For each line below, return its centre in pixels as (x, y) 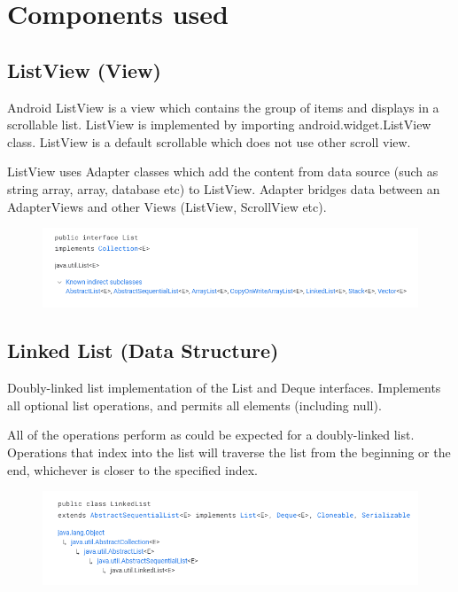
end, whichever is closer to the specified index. (133, 469)
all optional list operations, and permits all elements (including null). (194, 405)
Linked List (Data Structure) (143, 351)
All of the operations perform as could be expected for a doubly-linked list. (211, 435)
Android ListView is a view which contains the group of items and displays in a (223, 107)
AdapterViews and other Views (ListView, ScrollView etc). (167, 206)
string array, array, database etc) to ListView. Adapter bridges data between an (224, 188)
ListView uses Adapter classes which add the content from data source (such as (223, 171)
